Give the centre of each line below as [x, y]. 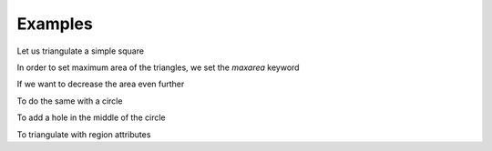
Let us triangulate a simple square [81, 51]
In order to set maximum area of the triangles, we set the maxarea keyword [158, 67]
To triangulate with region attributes [84, 134]
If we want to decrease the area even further [101, 84]
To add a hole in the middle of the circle [91, 117]
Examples [55, 24]
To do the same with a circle [70, 101]
